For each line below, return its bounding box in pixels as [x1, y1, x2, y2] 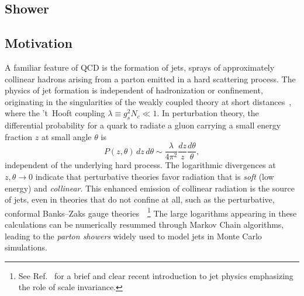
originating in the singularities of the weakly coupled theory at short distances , [5, 95, 292, 107]
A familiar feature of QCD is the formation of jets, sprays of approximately [5, 61, 275, 73]
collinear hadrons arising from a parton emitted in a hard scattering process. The [5, 72, 296, 85]
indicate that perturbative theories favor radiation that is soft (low [35, 170, 274, 182]
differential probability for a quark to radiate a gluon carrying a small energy [5, 119, 281, 131]
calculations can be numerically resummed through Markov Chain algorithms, [5, 218, 284, 231]
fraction [5, 130, 33, 142]
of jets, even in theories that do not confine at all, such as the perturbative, [5, 193, 275, 206]
